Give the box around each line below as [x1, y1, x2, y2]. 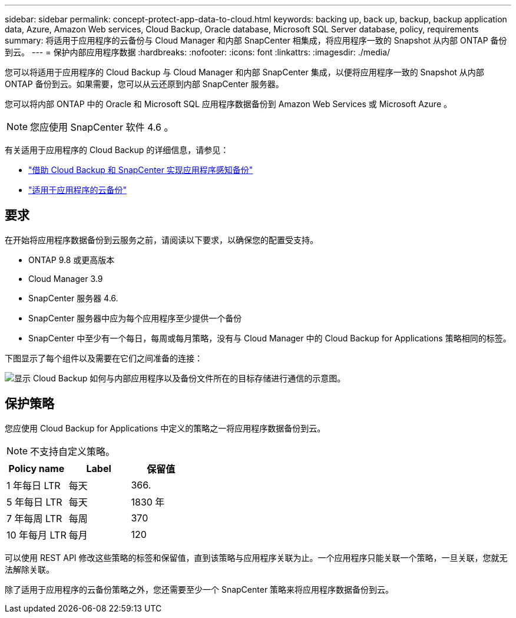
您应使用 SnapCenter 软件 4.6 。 [30, 121, 174, 133]
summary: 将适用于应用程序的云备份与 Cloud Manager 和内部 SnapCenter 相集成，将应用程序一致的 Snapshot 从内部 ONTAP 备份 [5, 35, 507, 45]
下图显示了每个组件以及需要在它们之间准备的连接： [5, 353, 203, 363]
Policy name [8, 462, 65, 474]
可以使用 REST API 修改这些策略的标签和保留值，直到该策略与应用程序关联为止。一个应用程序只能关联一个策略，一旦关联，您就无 [5, 552, 508, 563]
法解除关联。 [5, 564, 54, 574]
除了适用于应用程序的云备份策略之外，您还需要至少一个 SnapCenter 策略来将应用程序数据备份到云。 [5, 584, 394, 594]
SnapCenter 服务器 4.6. [28, 293, 118, 303]
